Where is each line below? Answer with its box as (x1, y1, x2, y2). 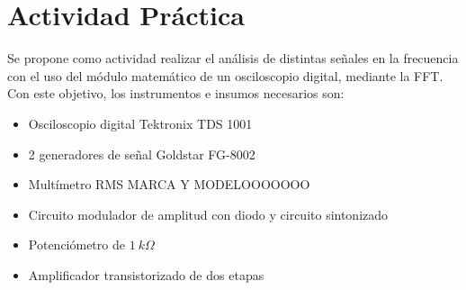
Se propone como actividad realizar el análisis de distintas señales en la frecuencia (7, 49, 459, 68)
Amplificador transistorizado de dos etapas (28, 265, 264, 284)
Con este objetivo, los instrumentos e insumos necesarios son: (7, 84, 345, 103)
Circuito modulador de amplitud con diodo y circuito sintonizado (28, 204, 389, 223)
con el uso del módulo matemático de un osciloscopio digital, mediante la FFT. (7, 66, 444, 85)
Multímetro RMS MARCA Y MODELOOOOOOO (28, 175, 310, 194)
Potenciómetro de (28, 235, 125, 254)
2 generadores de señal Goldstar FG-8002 (28, 144, 255, 163)
